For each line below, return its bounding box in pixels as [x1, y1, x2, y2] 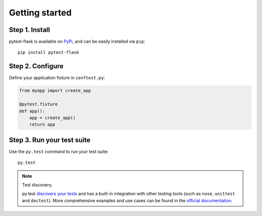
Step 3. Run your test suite [9, 136, 91, 144]
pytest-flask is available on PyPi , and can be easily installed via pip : [9, 39, 146, 45]
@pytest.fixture [19, 102, 58, 107]
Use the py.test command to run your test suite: [9, 148, 109, 154]
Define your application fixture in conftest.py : [9, 75, 105, 81]
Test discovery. [22, 182, 53, 187]
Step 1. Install [9, 26, 50, 34]
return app [29, 122, 55, 127]
